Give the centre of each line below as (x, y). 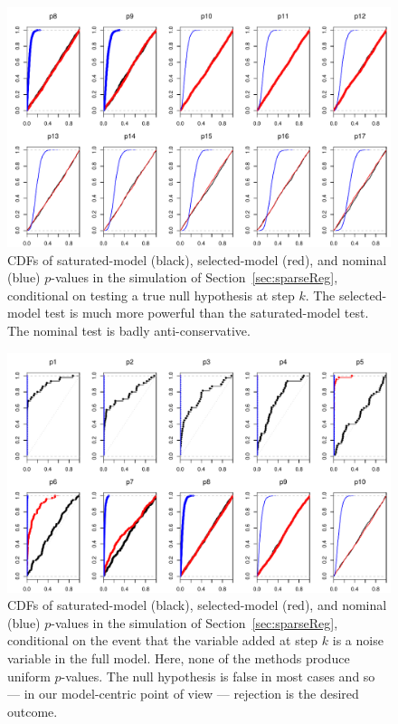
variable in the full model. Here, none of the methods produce (179, 657)
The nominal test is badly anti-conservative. (129, 330)
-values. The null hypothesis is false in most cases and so (218, 676)
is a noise (358, 640)
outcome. (33, 711)
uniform (29, 676)
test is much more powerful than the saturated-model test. (207, 313)
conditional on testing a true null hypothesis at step (151, 295)
